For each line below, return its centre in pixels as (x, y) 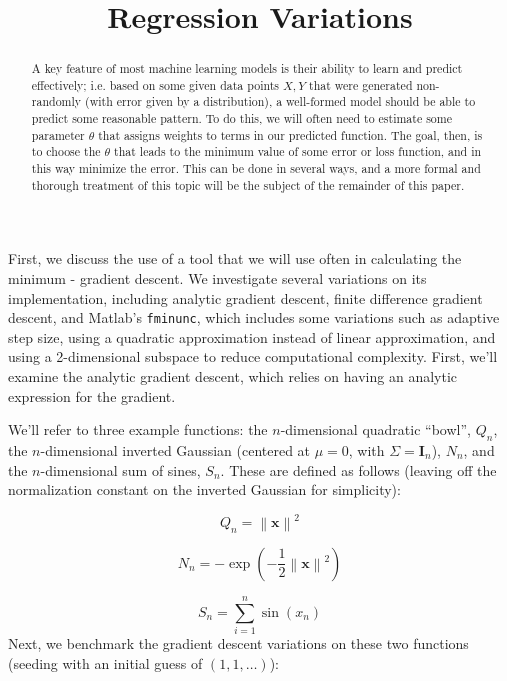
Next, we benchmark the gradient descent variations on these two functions (238, 642)
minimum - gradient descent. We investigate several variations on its (217, 278)
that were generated (361, 84)
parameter (58, 134)
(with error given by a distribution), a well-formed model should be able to (280, 101)
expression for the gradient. (92, 395)
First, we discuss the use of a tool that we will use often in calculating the (235, 258)
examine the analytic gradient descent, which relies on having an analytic (233, 376)
